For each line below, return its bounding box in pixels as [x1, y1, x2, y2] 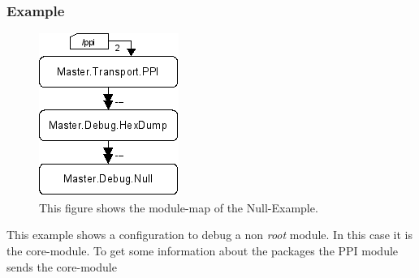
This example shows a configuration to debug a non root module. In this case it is [6, 226, 413, 243]
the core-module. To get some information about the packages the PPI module [6, 242, 399, 259]
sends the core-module [6, 258, 117, 275]
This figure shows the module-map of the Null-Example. [39, 199, 318, 216]
